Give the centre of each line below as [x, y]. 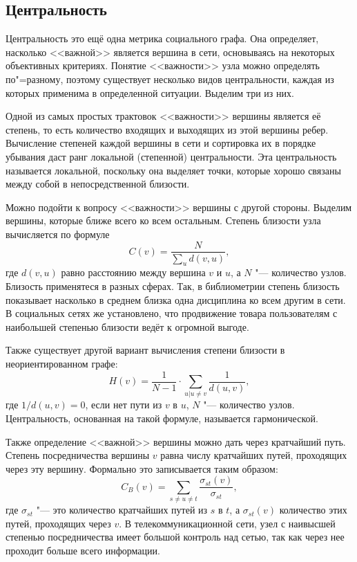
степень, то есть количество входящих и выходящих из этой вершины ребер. [167, 129]
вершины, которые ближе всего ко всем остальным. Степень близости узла [163, 220]
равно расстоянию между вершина [133, 272]
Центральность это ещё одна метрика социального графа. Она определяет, [162, 38]
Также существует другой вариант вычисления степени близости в [145, 350]
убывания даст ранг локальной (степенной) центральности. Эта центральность [171, 156]
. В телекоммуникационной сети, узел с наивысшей [227, 523]
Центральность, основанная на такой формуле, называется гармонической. [162, 418]
